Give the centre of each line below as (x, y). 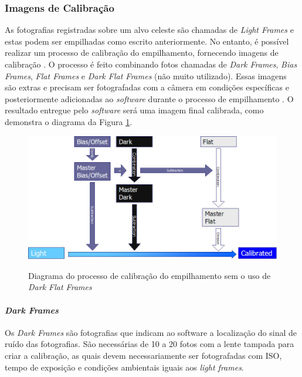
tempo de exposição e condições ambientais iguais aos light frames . (124, 367)
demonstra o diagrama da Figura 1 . (69, 121)
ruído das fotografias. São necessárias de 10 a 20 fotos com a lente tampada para (150, 344)
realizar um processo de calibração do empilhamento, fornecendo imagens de (142, 53)
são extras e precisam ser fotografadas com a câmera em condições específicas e (147, 87)
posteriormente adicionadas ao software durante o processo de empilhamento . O (149, 98)
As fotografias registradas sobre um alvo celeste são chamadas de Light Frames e (149, 30)
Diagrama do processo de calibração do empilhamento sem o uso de (150, 275)
